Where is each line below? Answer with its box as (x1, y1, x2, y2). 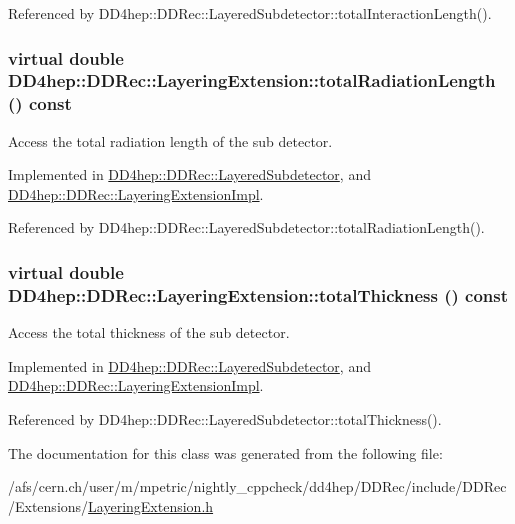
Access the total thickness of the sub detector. (8, 322, 290, 343)
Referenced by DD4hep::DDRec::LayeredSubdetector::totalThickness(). (8, 408, 442, 429)
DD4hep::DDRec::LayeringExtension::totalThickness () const (8, 282, 509, 307)
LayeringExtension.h (88, 495, 214, 516)
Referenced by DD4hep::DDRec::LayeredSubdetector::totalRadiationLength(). (8, 217, 485, 238)
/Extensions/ (8, 495, 89, 516)
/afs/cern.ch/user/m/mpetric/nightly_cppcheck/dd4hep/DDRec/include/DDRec (8, 476, 507, 497)
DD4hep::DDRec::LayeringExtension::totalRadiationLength (8, 68, 496, 93)
